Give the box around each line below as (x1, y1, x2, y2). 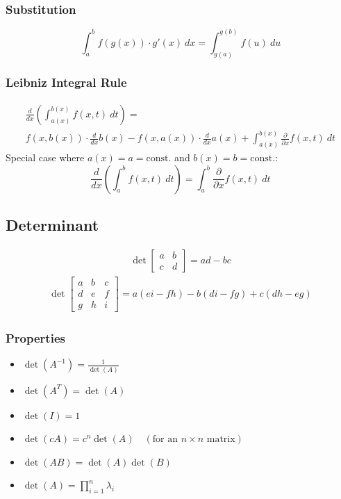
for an (152, 434, 178, 445)
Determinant (6, 214, 99, 236)
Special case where (6, 150, 85, 165)
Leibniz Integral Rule (6, 74, 127, 91)
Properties (6, 329, 65, 346)
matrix (206, 434, 235, 445)
